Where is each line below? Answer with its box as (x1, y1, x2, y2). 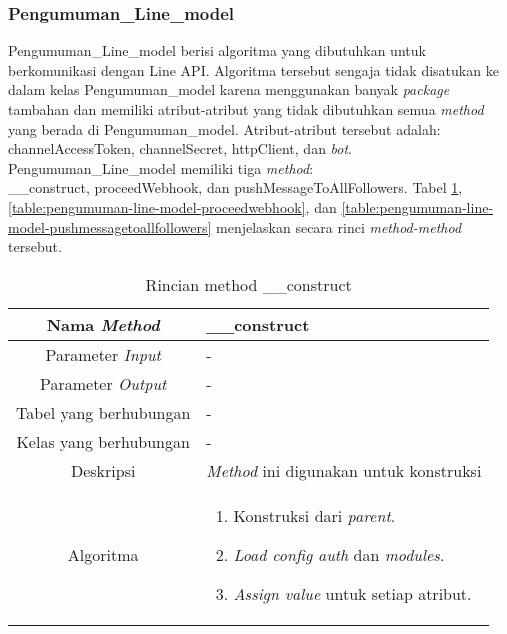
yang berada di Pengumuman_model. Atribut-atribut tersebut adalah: (8, 118, 441, 139)
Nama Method (46, 312, 160, 336)
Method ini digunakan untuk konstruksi (206, 458, 482, 482)
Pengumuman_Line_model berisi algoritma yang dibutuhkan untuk (8, 40, 426, 61)
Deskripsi (70, 458, 136, 482)
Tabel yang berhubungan (16, 400, 191, 424)
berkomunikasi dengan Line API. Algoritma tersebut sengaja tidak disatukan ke (8, 59, 499, 80)
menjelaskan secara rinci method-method (216, 216, 462, 237)
